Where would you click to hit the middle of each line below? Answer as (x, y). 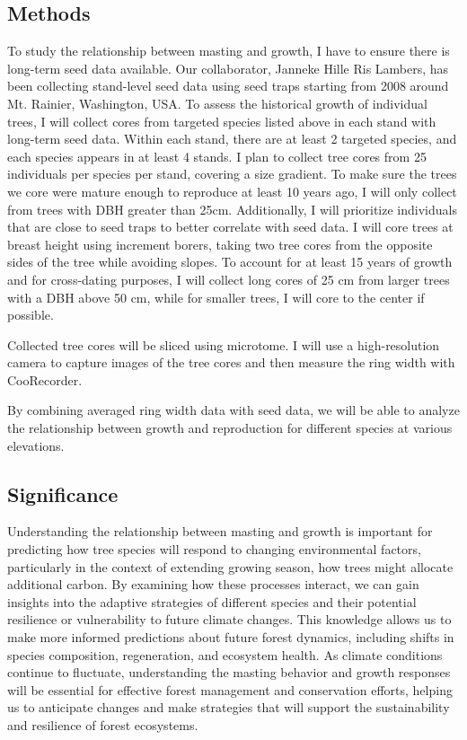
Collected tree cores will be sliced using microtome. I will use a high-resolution (224, 344)
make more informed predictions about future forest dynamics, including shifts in (231, 637)
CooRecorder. (45, 379)
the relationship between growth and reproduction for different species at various (230, 428)
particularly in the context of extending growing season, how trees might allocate (230, 566)
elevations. (36, 445)
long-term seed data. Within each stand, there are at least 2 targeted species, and (232, 139)
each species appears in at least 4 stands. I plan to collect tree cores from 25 (217, 156)
